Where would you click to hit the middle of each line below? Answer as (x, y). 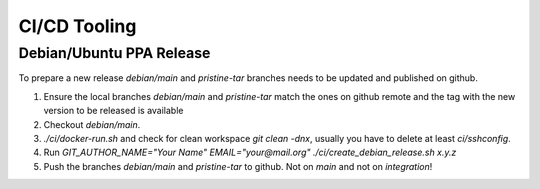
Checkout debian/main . (92, 124)
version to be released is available (113, 111)
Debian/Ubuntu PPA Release (114, 53)
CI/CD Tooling (77, 26)
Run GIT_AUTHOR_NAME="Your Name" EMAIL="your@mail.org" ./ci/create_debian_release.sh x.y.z (250, 152)
